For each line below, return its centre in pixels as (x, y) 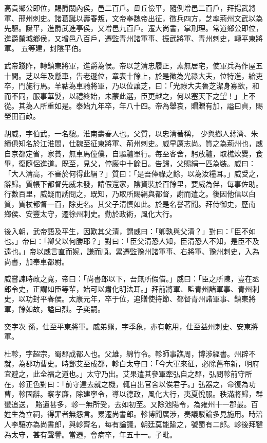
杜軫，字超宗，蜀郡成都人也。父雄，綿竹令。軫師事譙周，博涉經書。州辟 (126, 353)
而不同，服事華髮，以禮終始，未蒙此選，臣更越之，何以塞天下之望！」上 (126, 95)
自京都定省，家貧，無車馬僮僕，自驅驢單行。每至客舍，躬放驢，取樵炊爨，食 (133, 153)
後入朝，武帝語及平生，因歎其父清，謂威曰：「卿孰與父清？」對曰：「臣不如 (130, 231)
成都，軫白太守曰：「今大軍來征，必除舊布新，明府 (175, 364)
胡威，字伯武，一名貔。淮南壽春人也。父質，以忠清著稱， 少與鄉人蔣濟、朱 (131, 133)
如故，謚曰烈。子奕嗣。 (65, 309)
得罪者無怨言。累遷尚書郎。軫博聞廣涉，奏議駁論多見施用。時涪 (155, 414)
